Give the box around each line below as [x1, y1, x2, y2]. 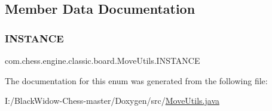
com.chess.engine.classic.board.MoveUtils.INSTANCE [5, 54, 200, 66]
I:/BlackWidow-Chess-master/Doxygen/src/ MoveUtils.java [5, 94, 219, 107]
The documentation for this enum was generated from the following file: [5, 74, 268, 87]
